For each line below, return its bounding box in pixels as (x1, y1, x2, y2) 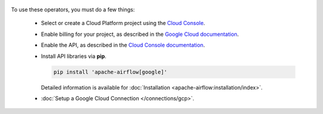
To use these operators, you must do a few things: (11, 6, 135, 13)
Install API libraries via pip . (41, 53, 107, 60)
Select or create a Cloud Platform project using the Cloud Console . (41, 20, 206, 27)
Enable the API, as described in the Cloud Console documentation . (41, 42, 205, 49)
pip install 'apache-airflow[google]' (53, 69, 167, 75)
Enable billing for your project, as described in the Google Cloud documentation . (41, 30, 239, 38)
